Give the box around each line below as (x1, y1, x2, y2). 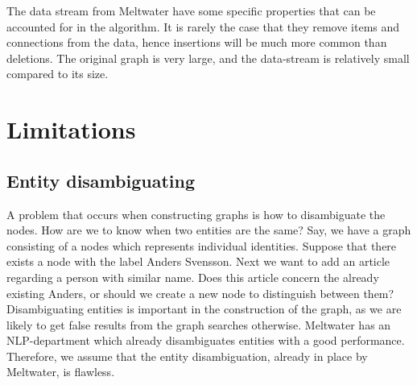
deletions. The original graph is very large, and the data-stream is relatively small (6, 49, 410, 66)
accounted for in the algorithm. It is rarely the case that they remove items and (6, 18, 400, 35)
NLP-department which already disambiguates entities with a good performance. (6, 332, 405, 349)
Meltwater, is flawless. (6, 363, 115, 380)
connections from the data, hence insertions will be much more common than (6, 34, 387, 51)
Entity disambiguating (6, 168, 195, 192)
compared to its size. (6, 65, 109, 82)
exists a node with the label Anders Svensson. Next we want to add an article (6, 253, 390, 270)
